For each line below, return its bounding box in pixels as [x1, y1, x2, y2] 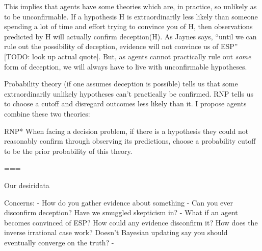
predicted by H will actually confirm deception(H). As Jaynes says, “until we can [4, 31, 257, 41]
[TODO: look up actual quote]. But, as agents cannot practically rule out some [4, 51, 251, 61]
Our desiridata [4, 179, 49, 190]
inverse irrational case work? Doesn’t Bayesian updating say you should [4, 227, 228, 238]
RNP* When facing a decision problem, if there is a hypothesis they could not [4, 125, 249, 136]
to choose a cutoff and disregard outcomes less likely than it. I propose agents [4, 98, 247, 109]
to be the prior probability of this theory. [4, 145, 133, 156]
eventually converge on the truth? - [4, 237, 114, 247]
